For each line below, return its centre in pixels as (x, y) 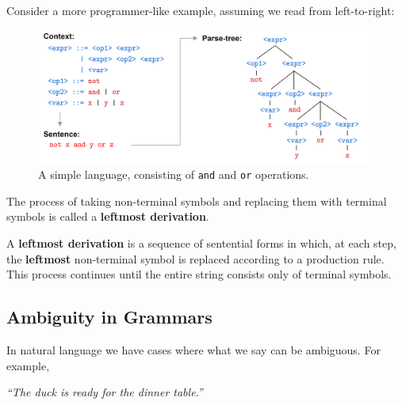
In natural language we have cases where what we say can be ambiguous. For (193, 349)
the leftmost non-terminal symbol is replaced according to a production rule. (195, 258)
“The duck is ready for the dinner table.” (105, 392)
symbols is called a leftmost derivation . (108, 216)
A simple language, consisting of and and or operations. (174, 174)
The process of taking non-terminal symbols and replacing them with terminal (197, 201)
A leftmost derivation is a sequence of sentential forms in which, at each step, (201, 242)
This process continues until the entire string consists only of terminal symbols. (199, 274)
